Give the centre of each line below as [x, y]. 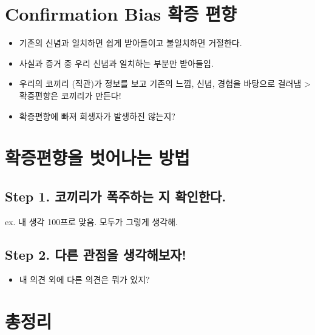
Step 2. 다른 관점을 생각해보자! [96, 254]
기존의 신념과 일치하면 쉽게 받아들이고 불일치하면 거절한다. [130, 43]
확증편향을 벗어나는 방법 [97, 157]
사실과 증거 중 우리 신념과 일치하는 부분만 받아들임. [116, 63]
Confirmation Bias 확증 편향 [121, 14]
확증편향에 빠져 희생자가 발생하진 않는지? [97, 116]
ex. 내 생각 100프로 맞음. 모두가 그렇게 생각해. [91, 221]
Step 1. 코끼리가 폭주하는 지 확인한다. [116, 196]
